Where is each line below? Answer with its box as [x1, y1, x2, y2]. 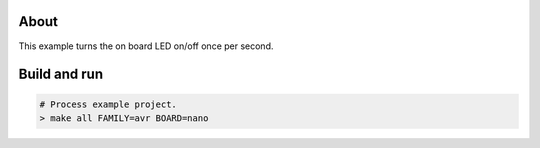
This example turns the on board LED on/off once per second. [18, 40, 274, 52]
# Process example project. [39, 98, 177, 110]
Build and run [18, 66, 104, 83]
